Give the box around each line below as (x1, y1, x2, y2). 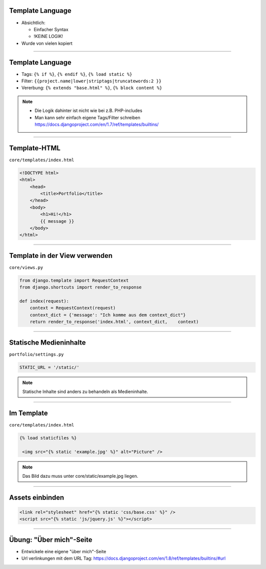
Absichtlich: (21, 20, 45, 26)
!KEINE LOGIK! (33, 34, 64, 39)
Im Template (9, 409, 48, 417)
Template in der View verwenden (9, 251, 113, 260)
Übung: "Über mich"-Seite (9, 535, 93, 544)
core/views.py (9, 264, 43, 270)
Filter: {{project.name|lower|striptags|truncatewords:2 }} (21, 78, 162, 84)
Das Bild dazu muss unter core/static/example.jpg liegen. (22, 473, 138, 479)
